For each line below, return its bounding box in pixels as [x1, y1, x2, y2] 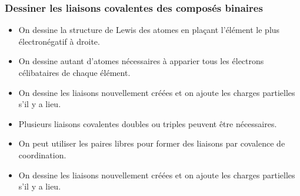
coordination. [18, 148, 66, 161]
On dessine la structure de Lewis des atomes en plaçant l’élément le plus [18, 24, 280, 36]
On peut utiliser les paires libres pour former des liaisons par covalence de [18, 137, 285, 150]
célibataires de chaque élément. [18, 67, 131, 78]
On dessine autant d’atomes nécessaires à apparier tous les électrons [18, 55, 264, 67]
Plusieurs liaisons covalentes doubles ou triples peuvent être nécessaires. [18, 117, 277, 129]
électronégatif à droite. [18, 35, 100, 47]
